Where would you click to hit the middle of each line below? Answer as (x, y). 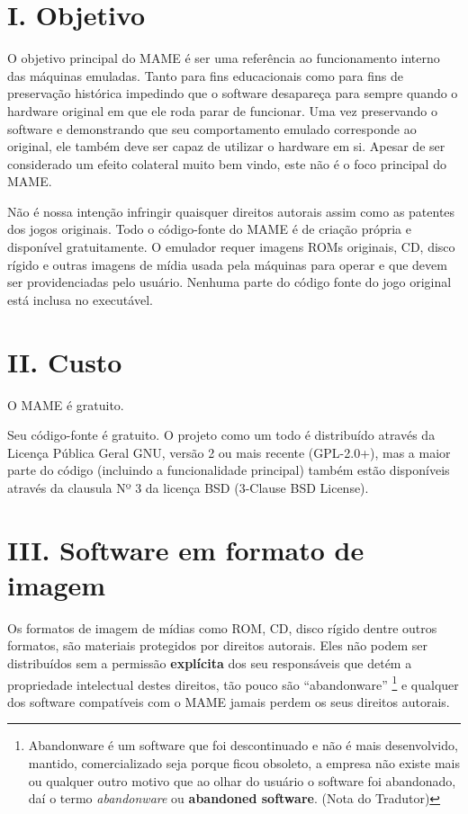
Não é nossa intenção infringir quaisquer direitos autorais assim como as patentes (231, 211)
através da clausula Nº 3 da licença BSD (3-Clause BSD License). (188, 487)
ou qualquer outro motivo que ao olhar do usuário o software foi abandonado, (242, 780)
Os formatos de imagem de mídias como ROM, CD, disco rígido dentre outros (222, 627)
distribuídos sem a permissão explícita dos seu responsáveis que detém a (210, 663)
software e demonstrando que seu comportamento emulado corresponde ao (212, 128)
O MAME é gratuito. (66, 404)
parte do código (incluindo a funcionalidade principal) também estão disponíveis (229, 470)
